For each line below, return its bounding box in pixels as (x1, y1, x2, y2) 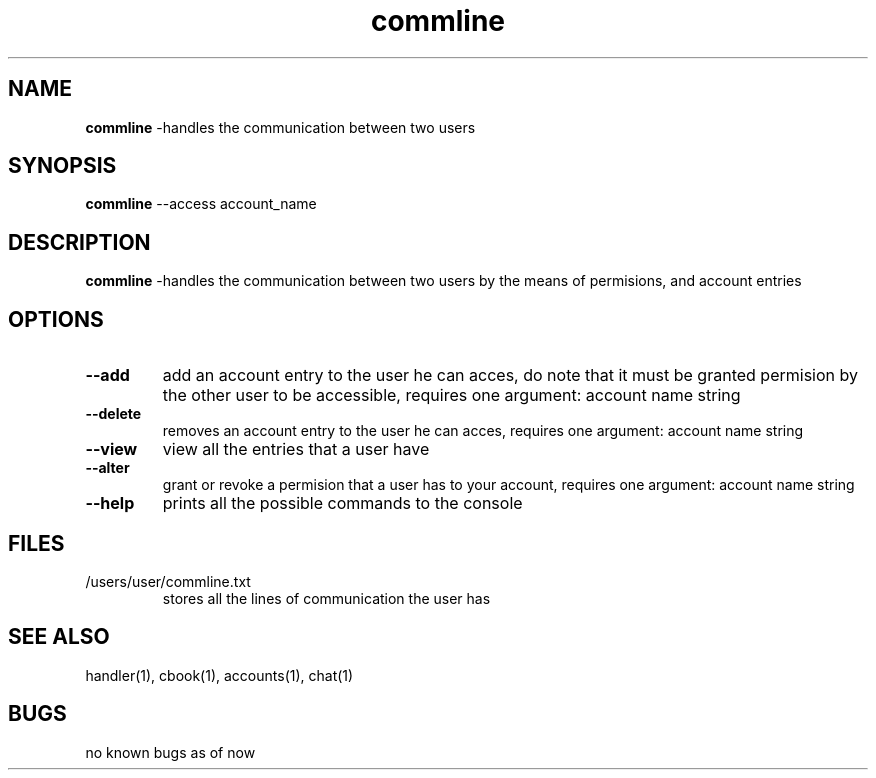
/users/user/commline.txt (85, 572, 251, 590)
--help (85, 493, 135, 514)
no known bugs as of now (85, 743, 256, 761)
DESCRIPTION (8, 229, 151, 255)
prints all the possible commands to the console (162, 493, 523, 514)
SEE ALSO (8, 624, 110, 650)
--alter (85, 459, 130, 477)
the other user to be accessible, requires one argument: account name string (162, 385, 741, 406)
